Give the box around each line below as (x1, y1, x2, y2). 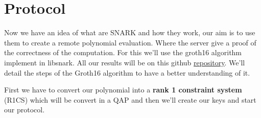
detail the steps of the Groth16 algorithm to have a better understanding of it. (4, 67, 250, 78)
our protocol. (4, 104, 45, 115)
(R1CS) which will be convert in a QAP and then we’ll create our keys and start (4, 94, 256, 105)
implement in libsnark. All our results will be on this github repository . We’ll (4, 57, 245, 67)
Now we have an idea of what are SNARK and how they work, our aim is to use (4, 27, 255, 38)
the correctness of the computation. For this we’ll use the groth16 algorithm (4, 47, 242, 58)
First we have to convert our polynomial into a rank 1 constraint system (4, 84, 242, 95)
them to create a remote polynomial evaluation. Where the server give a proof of (4, 37, 256, 48)
